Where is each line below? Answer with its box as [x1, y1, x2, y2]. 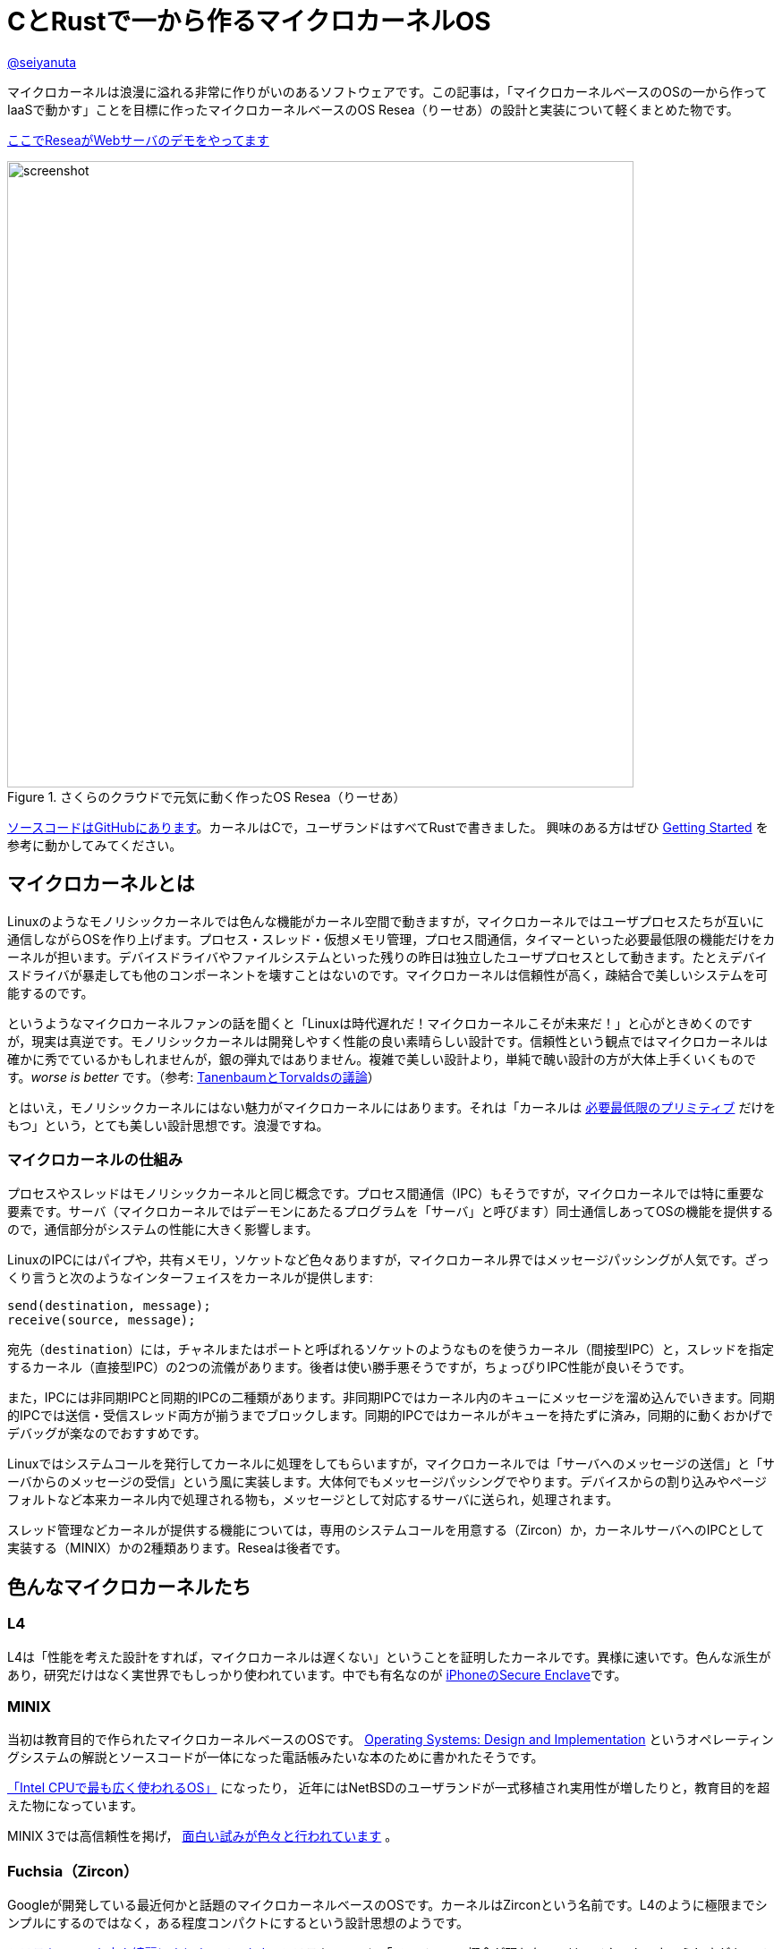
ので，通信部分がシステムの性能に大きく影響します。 [7, 1221, 319, 1238]
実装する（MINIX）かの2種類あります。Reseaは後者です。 [7, 1540, 348, 1556]
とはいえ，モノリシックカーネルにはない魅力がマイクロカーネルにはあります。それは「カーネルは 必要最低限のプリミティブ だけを [7, 1099, 777, 1115]
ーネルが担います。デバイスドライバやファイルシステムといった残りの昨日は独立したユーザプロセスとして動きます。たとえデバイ [7, 949, 768, 965]
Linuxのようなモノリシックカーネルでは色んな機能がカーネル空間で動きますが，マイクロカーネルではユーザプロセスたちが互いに [7, 913, 765, 929]
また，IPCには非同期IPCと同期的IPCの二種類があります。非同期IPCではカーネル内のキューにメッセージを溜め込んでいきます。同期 [7, 1390, 775, 1406]
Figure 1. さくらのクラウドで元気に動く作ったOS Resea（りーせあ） [7, 788, 406, 804]
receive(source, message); [7, 1313, 196, 1328]
